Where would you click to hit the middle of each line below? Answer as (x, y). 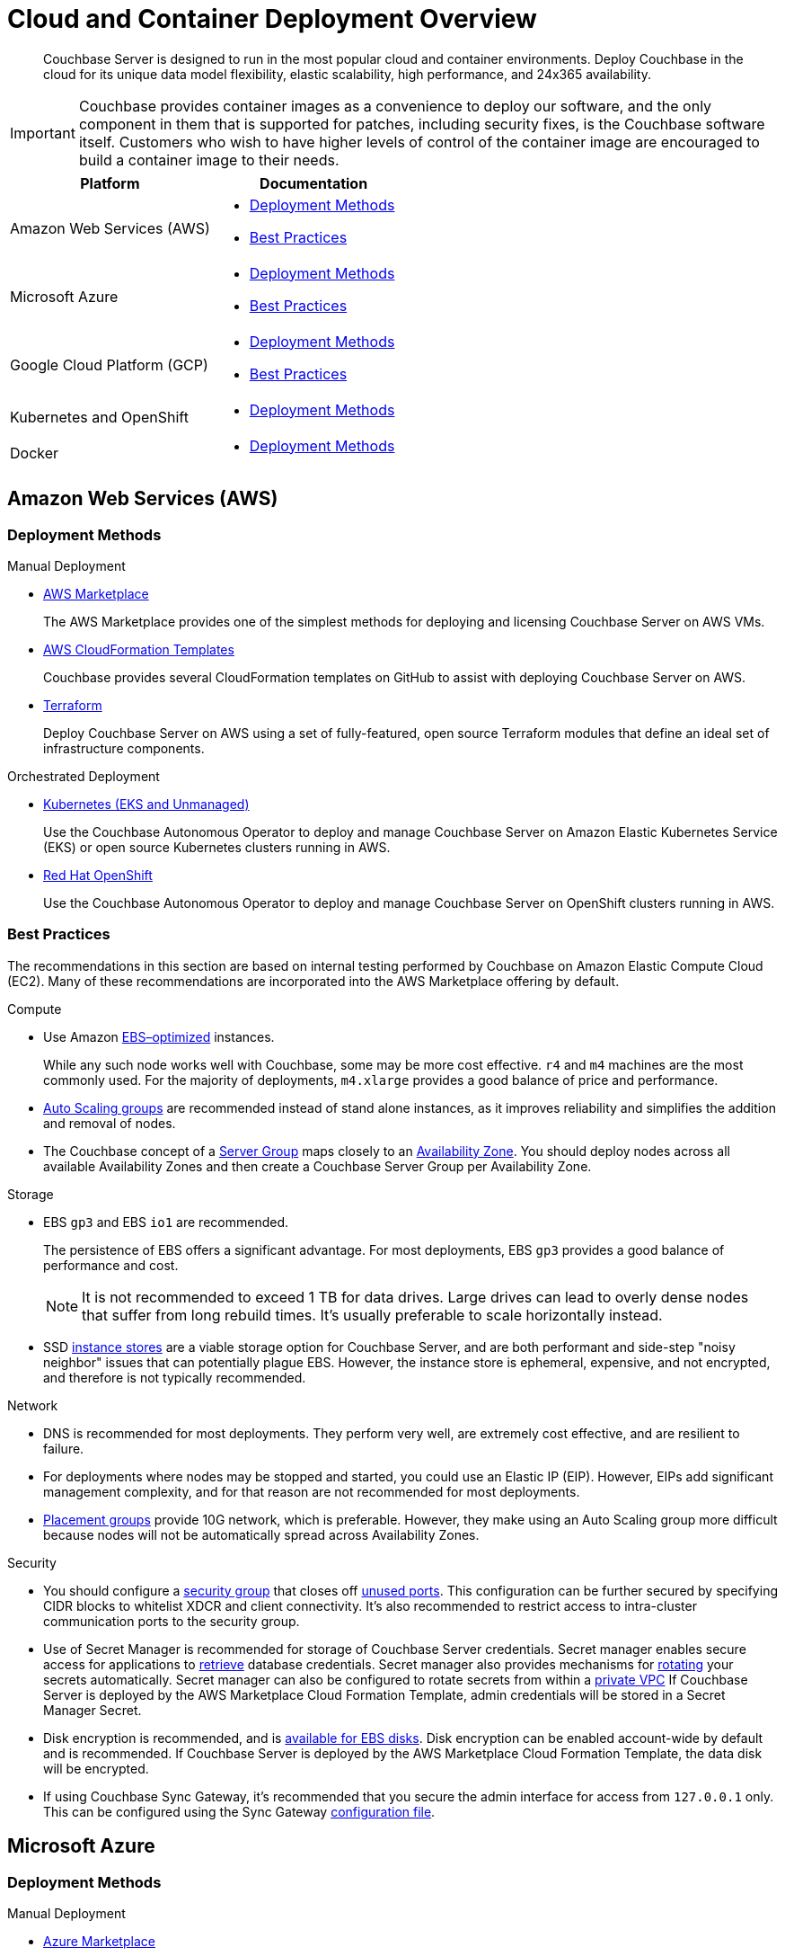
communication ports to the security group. (172, 1621)
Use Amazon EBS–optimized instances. (159, 1036)
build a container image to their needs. (209, 160)
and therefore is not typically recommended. (175, 1377)
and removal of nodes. (110, 1123)
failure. (64, 1448)
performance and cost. (111, 1265)
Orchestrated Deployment (84, 776)
